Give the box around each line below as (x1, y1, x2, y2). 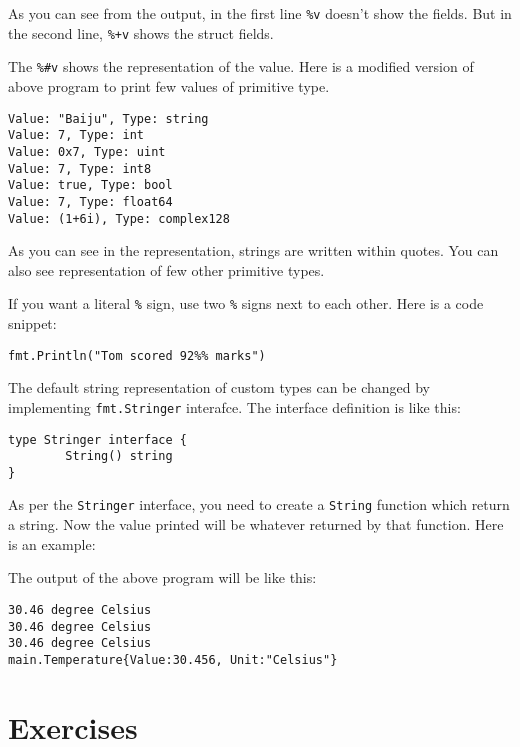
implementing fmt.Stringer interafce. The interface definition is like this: (8, 396, 461, 417)
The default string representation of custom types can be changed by (8, 377, 430, 398)
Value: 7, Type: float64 (8, 194, 173, 209)
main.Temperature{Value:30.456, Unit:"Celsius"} (8, 652, 338, 667)
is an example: (8, 533, 96, 554)
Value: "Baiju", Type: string (8, 111, 209, 126)
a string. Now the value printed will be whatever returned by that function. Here (8, 514, 504, 535)
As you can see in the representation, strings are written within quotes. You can (8, 240, 499, 261)
